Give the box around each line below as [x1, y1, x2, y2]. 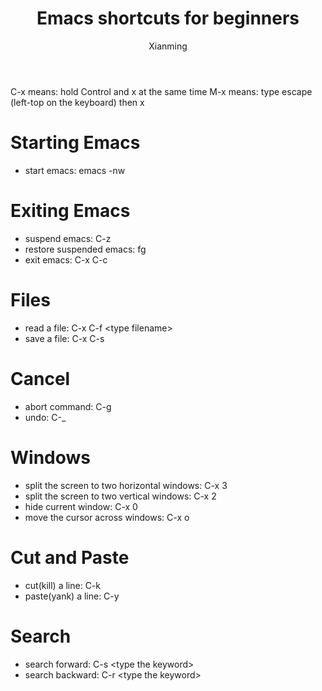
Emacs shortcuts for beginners [36, 7, 300, 30]
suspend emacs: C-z [24, 232, 112, 244]
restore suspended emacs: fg [24, 243, 147, 255]
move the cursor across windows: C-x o [24, 511, 190, 523]
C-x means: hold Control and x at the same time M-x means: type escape [10, 85, 313, 97]
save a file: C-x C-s [24, 332, 105, 344]
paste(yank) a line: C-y [24, 590, 120, 602]
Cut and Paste [10, 546, 130, 569]
